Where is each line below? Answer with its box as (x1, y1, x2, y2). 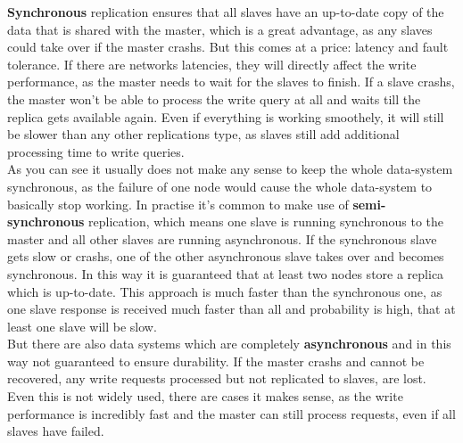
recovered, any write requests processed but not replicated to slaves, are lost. (7, 369, 426, 388)
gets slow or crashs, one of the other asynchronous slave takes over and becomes (7, 247, 444, 266)
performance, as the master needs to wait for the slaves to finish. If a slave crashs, (7, 72, 455, 91)
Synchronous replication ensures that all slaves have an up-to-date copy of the (7, 3, 444, 21)
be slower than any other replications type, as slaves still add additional (7, 125, 400, 144)
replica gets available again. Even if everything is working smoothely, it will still (7, 107, 444, 126)
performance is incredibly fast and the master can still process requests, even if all (7, 404, 456, 422)
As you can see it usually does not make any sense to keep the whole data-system (7, 160, 453, 178)
